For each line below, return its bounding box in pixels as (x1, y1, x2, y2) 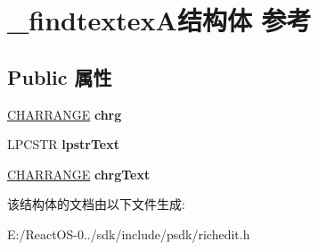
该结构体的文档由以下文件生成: (7, 195, 185, 213)
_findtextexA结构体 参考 (7, 2, 312, 38)
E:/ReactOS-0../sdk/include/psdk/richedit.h (7, 224, 250, 243)
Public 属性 (7, 62, 112, 90)
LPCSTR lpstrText (7, 135, 119, 154)
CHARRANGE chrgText (7, 164, 151, 183)
